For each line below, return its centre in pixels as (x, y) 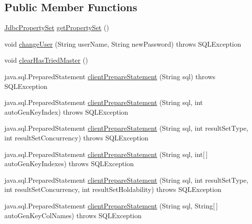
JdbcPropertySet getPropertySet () (57, 27)
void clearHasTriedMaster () (46, 60)
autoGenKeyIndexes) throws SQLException (69, 164)
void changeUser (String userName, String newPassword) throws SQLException (123, 43)
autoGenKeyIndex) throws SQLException (66, 112)
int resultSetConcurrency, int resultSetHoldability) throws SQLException (113, 189)
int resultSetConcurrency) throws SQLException (77, 137)
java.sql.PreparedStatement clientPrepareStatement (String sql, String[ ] (111, 205)
